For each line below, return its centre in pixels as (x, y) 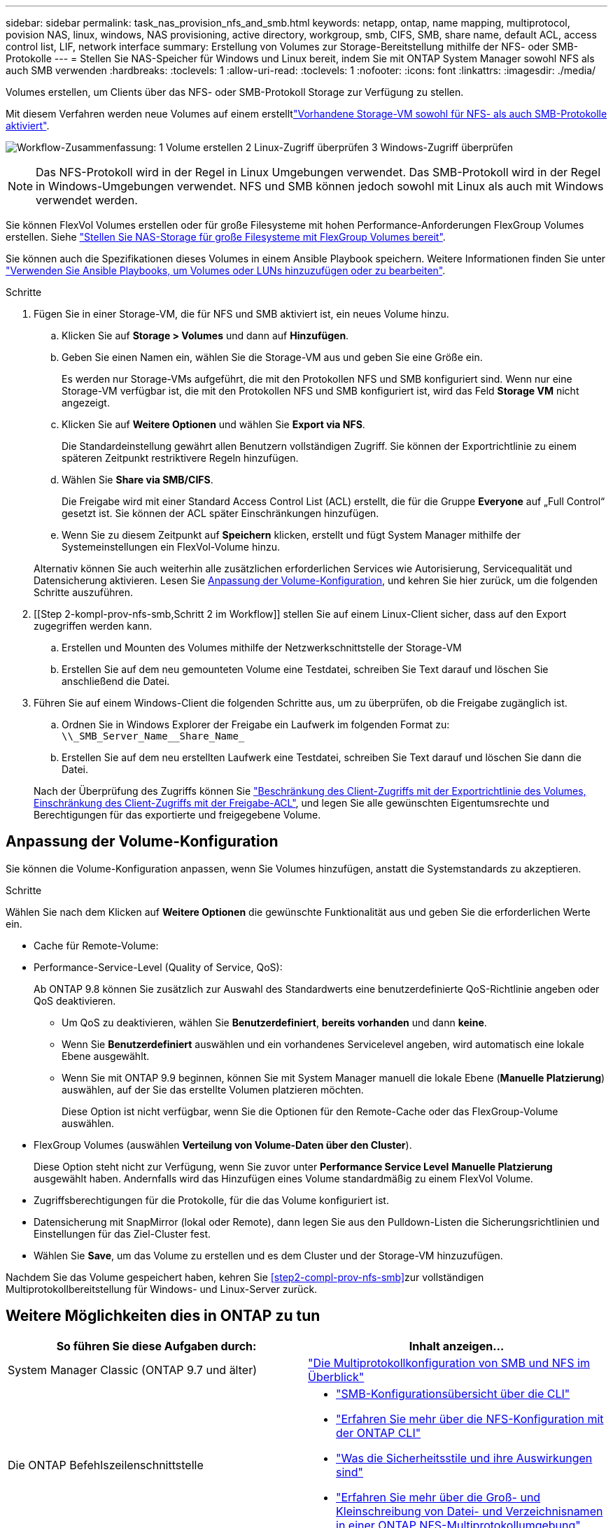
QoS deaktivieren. (75, 1000)
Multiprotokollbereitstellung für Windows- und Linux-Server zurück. (162, 1289)
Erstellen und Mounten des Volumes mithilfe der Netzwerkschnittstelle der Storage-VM (262, 648)
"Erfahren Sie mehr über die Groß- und (438, 1497)
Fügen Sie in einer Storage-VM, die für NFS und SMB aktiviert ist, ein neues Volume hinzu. (241, 314)
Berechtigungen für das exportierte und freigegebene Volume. (177, 815)
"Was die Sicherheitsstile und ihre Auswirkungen (464, 1458)
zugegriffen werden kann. (93, 626)
